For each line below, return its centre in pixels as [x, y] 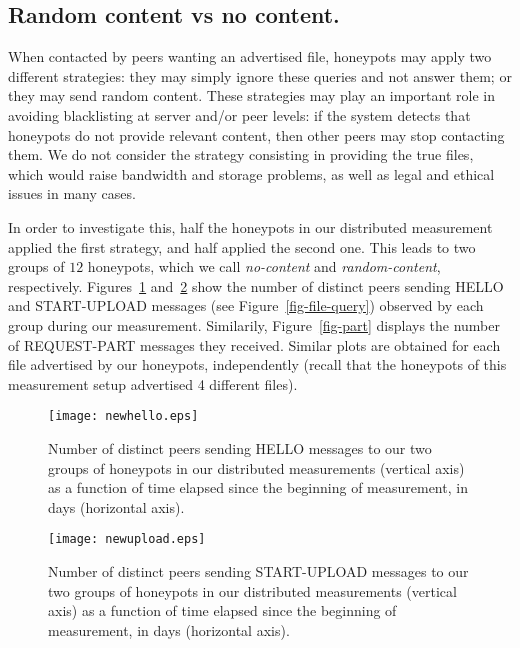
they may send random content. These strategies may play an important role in [251, 95]
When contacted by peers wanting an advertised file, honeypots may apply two [250, 56]
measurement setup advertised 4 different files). [153, 383]
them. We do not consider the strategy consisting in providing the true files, [241, 154]
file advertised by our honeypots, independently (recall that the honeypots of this [257, 364]
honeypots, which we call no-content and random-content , [264, 266]
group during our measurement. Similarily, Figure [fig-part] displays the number [254, 324]
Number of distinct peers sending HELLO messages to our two [240, 447]
